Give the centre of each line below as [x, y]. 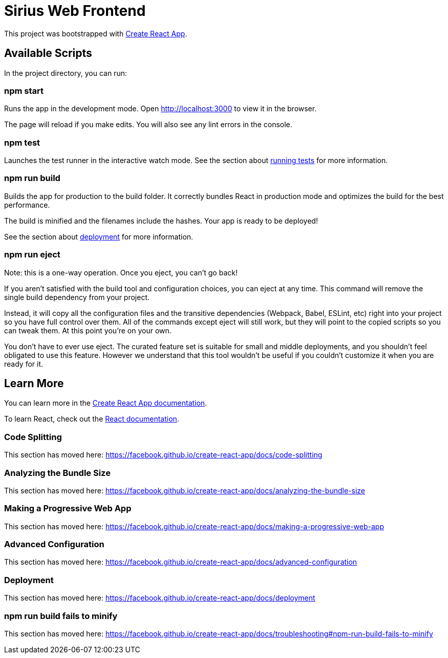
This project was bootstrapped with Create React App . [96, 33]
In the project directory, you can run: [66, 73]
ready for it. [24, 364]
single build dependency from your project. [77, 297]
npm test [22, 142]
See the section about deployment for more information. [99, 236]
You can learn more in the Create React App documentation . [106, 403]
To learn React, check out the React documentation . [92, 419]
